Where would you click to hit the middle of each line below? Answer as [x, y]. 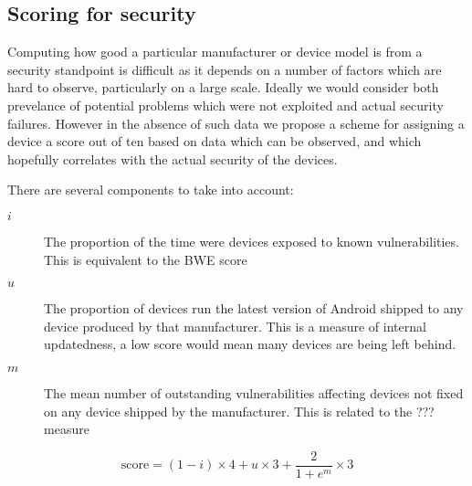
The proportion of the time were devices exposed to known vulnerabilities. [252, 241]
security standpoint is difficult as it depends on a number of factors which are [225, 69]
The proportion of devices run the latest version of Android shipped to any [254, 308]
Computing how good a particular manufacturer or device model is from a [215, 52]
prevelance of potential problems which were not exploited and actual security [226, 105]
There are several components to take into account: [151, 190]
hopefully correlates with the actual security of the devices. [173, 158]
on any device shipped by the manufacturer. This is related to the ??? [239, 411]
